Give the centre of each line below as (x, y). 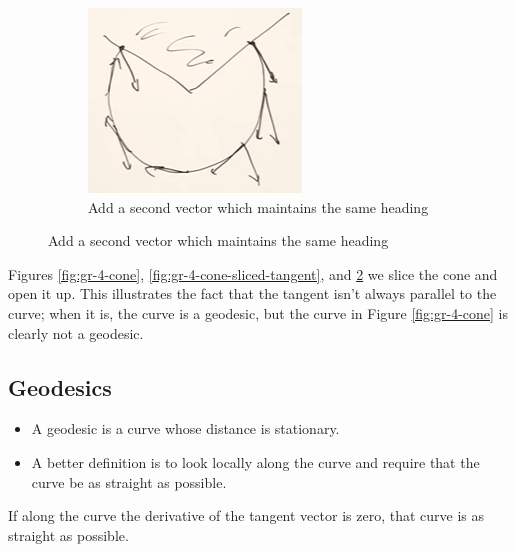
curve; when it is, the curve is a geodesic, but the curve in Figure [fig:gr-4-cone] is (258, 312)
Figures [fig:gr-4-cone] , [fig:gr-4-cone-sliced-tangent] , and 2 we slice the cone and (253, 273)
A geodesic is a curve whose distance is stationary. (185, 428)
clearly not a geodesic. (76, 332)
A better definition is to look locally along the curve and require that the (255, 461)
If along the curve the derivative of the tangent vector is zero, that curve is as (246, 515)
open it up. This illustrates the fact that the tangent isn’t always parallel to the (252, 293)
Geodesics (60, 386)
